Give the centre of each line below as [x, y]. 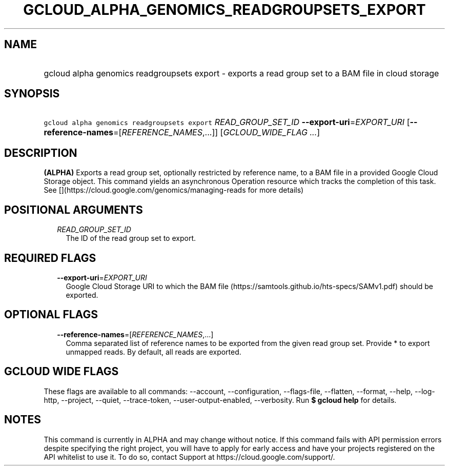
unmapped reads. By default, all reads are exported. [154, 352]
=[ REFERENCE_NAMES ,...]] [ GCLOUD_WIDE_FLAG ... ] [217, 132]
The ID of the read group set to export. [131, 238]
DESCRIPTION [41, 153]
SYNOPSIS [32, 94]
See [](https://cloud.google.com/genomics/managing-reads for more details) [174, 190]
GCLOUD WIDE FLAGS [62, 372]
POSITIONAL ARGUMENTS [74, 210]
